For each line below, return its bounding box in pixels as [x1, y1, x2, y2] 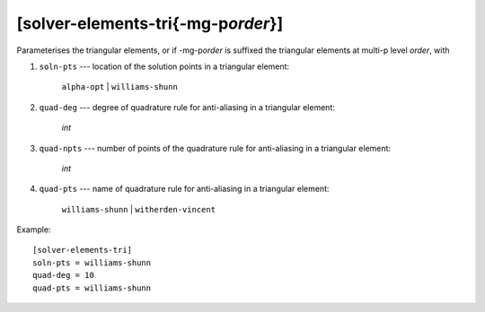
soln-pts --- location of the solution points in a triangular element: [39, 61, 290, 72]
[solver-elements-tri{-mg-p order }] [16, 13, 283, 33]
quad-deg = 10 [32, 270, 94, 281]
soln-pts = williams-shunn [32, 257, 152, 268]
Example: [16, 224, 51, 235]
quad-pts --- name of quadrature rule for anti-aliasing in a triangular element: [39, 184, 330, 195]
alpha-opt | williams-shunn [61, 82, 179, 92]
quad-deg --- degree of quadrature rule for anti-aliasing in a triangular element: [39, 101, 336, 112]
